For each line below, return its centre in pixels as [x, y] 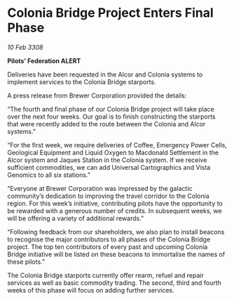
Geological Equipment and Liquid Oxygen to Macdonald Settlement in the [113, 152]
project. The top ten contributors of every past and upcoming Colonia [108, 246]
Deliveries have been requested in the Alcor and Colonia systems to [105, 74]
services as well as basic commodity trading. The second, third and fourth [115, 283]
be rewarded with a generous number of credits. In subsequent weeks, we [115, 210]
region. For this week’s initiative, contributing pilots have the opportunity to [115, 203]
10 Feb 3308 [25, 47]
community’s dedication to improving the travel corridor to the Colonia [109, 196]
